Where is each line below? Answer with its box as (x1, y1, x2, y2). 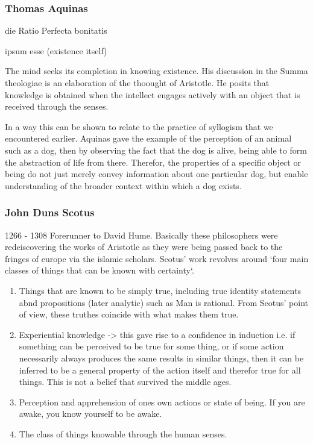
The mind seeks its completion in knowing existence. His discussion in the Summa (5, 64, 308, 77)
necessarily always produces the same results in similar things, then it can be (19, 351, 304, 364)
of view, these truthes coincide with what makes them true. (19, 308, 239, 320)
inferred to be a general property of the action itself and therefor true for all (19, 363, 301, 376)
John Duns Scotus (5, 205, 95, 220)
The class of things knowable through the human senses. (19, 427, 227, 440)
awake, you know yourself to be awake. (19, 407, 162, 420)
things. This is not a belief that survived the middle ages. (19, 375, 232, 388)
